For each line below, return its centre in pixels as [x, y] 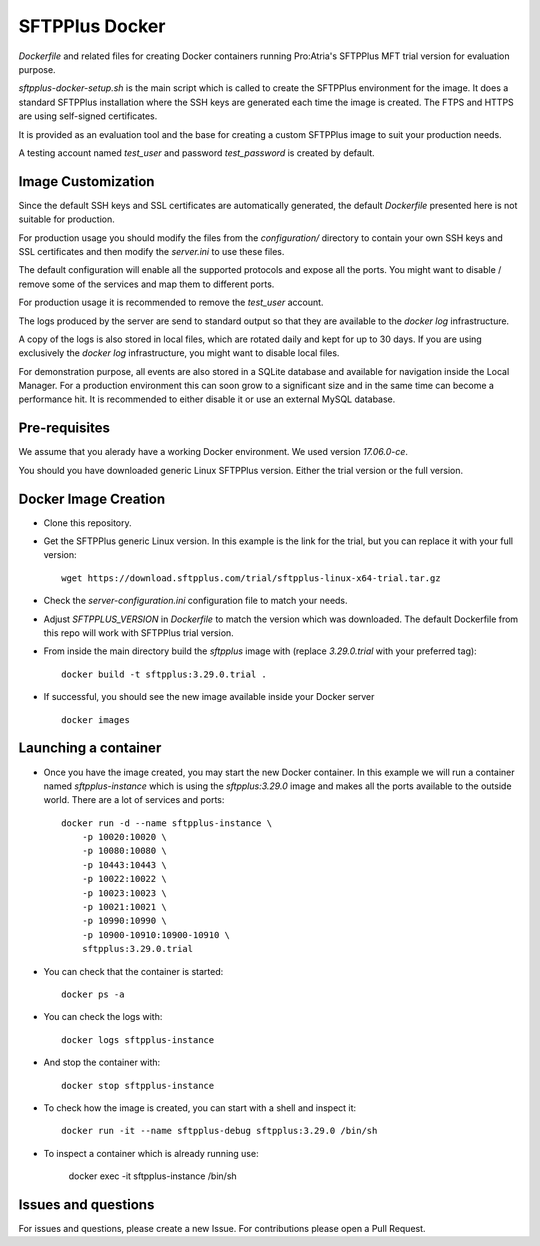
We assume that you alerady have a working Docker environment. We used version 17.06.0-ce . [213, 452]
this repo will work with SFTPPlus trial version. [138, 633]
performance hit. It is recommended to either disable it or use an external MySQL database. [207, 399]
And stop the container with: [102, 1062]
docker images [95, 719]
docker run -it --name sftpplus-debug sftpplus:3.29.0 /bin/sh [219, 1131]
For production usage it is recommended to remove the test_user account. [171, 302]
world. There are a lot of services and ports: [134, 800]
